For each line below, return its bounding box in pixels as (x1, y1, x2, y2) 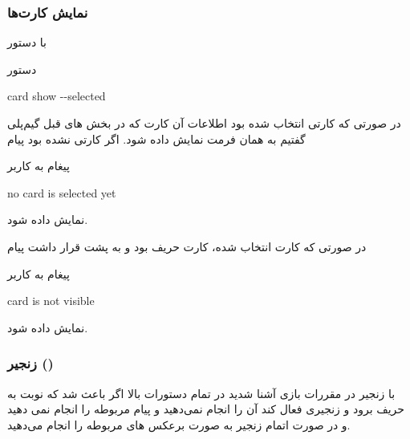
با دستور (7, 34, 47, 51)
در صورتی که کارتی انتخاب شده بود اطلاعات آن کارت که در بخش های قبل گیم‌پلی (7, 115, 401, 131)
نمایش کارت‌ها (7, 2, 88, 22)
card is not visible (7, 292, 95, 309)
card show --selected (7, 87, 106, 104)
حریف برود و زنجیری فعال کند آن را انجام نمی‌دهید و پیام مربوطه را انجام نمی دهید (7, 400, 404, 417)
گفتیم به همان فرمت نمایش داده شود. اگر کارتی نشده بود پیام (7, 130, 306, 147)
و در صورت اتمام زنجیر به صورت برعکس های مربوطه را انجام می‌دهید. (7, 416, 351, 433)
